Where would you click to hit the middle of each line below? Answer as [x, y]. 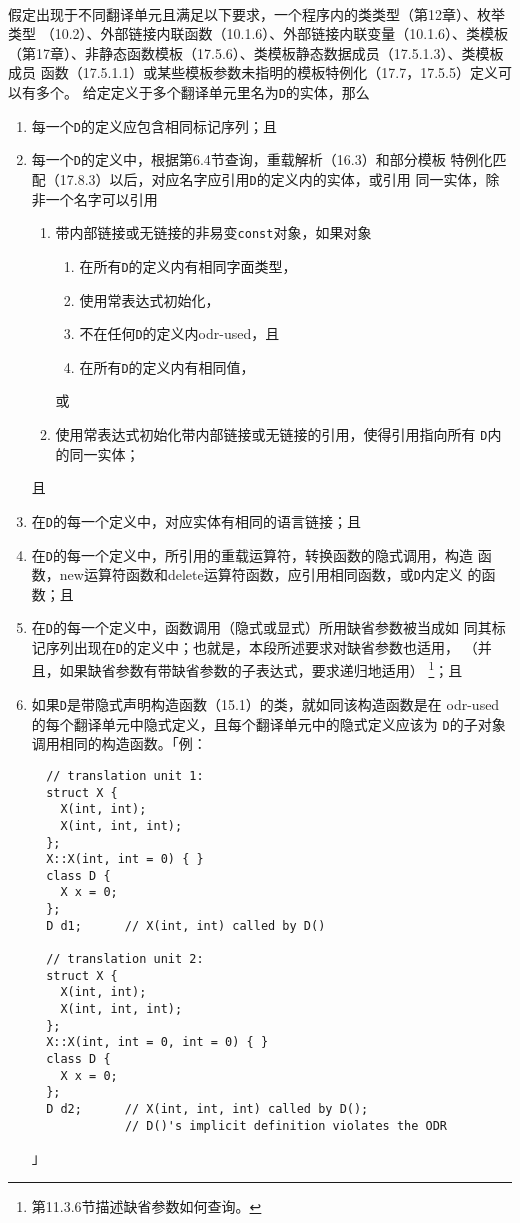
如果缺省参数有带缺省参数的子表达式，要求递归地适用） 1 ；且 [261, 669]
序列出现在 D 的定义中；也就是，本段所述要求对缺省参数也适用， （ [261, 647]
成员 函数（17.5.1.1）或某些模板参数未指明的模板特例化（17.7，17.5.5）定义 [253, 72]
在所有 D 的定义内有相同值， [167, 366]
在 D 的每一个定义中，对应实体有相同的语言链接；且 [196, 520]
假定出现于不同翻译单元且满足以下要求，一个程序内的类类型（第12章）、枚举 [256, 13]
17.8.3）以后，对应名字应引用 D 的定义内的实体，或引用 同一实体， [272, 178]
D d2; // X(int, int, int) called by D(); [207, 1109]
